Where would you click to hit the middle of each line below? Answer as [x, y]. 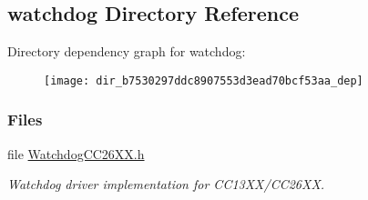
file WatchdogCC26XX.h [76, 153]
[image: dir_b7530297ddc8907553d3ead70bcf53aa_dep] [204, 80]
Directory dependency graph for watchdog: [127, 51]
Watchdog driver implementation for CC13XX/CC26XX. [166, 184]
